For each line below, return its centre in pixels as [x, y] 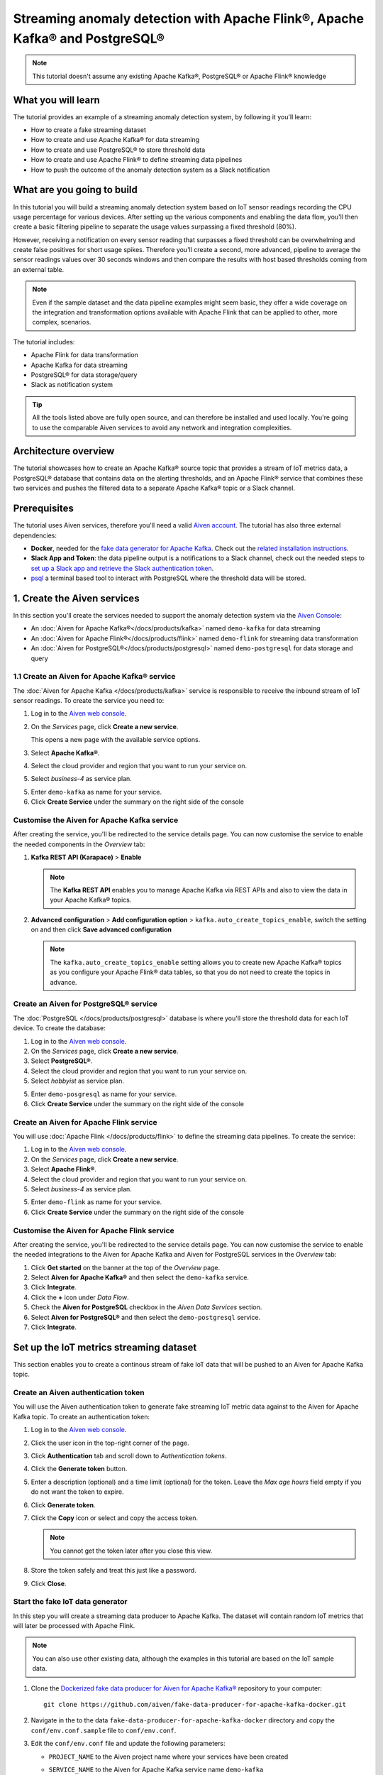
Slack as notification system [72, 385]
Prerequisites [43, 509]
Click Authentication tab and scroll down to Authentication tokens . [129, 1456]
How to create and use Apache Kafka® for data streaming [115, 140]
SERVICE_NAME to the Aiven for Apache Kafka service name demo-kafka [156, 1769]
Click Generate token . [63, 1504]
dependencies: [35, 535]
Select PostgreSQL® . [62, 1061]
